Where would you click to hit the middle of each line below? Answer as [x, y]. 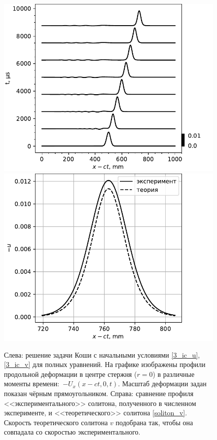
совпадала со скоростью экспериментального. [72, 432]
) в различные [174, 374]
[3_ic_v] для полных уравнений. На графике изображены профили [105, 364]
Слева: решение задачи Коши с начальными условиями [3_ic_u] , [102, 354]
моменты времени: [32, 384]
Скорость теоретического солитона [56, 422]
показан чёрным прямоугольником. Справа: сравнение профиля [99, 393]
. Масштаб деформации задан [162, 384]
